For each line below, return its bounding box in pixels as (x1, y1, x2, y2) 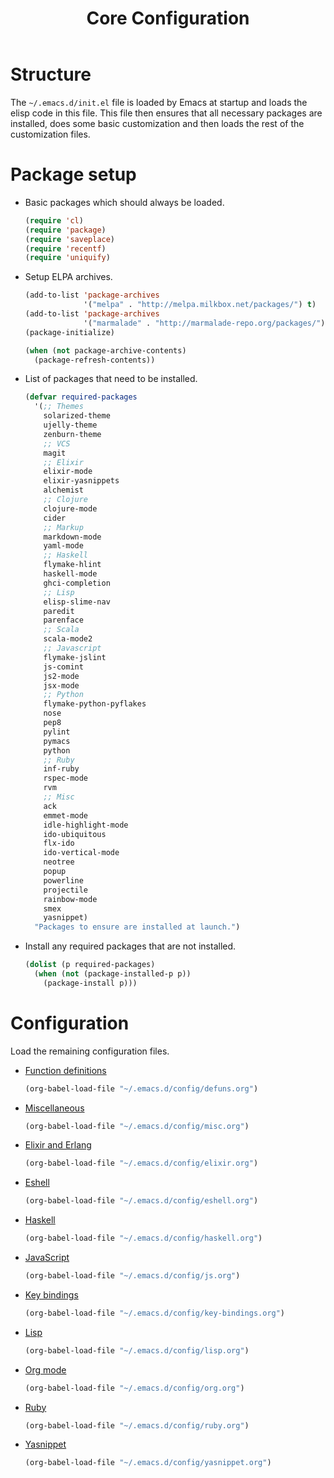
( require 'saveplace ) (24, 234, 116, 244)
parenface (43, 615, 84, 626)
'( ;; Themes (34, 402, 84, 412)
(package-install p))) (43, 978, 138, 988)
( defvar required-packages (24, 392, 138, 402)
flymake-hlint (43, 560, 102, 570)
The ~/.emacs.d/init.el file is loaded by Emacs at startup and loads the (10, 96, 308, 108)
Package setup (10, 163, 137, 186)
